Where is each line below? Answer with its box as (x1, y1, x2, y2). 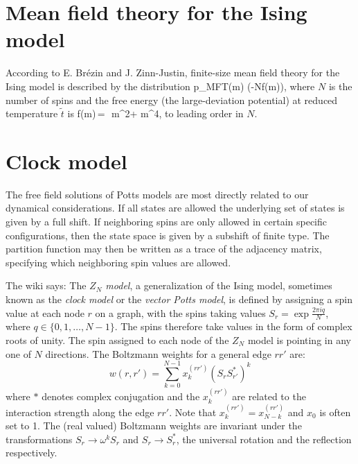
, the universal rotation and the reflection (176, 431, 352, 446)
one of (6, 346, 31, 361)
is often (319, 404, 351, 419)
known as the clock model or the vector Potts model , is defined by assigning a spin (6, 291, 353, 306)
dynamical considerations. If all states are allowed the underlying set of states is (6, 200, 345, 215)
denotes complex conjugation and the (42, 389, 200, 404)
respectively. (6, 445, 57, 460)
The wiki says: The (6, 278, 87, 293)
